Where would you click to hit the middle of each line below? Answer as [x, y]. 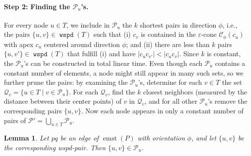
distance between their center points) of [63, 101]
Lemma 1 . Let [26, 138]
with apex [19, 44]
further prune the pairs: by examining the [66, 82]
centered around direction [82, 44]
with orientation [161, 138]
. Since [189, 54]
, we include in [88, 24]
